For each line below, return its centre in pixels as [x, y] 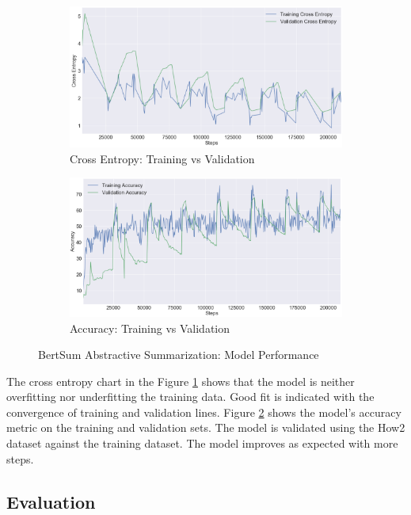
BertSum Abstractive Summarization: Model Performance [179, 355]
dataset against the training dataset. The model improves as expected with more [202, 443]
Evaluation [51, 501]
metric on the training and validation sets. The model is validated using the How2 [206, 427]
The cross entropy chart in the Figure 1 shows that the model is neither [181, 381]
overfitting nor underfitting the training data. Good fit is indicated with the [190, 397]
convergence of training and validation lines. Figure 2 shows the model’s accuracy [204, 412]
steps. [20, 458]
